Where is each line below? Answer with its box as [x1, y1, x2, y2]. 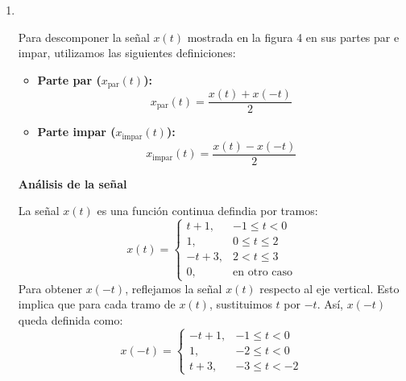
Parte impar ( [37, 123, 116, 140]
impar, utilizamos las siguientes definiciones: [18, 44, 236, 61]
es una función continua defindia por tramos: [97, 202, 318, 219]
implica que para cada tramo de [18, 296, 176, 313]
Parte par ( [37, 71, 101, 88]
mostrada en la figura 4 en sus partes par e [187, 28, 400, 45]
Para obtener [18, 280, 83, 296]
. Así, [317, 296, 343, 313]
